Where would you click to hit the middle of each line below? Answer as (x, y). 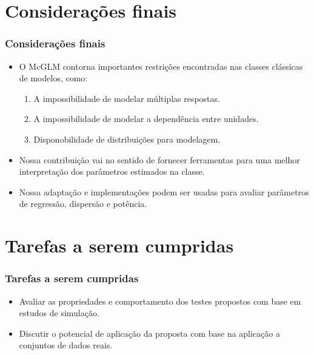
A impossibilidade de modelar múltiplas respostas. (127, 98)
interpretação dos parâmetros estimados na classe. (112, 171)
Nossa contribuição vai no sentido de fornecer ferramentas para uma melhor (159, 159)
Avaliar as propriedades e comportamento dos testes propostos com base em (160, 301)
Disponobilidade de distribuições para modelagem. (127, 139)
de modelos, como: (53, 78)
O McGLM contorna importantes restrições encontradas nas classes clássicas (161, 66)
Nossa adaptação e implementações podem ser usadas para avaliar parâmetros (164, 191)
